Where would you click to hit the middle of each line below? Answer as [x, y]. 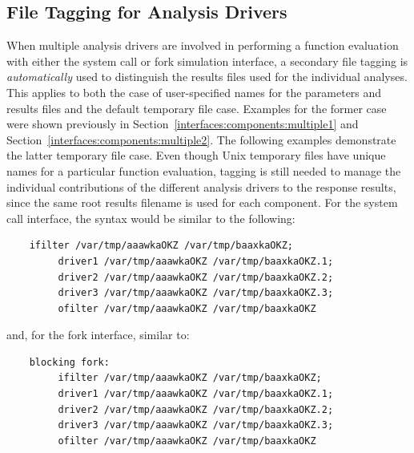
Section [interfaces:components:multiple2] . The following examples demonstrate [201, 139]
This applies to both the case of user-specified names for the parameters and [194, 92]
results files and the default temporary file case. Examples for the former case [197, 108]
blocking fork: [69, 362]
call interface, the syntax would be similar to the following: [151, 218]
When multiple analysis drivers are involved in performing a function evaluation [203, 45]
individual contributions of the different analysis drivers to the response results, [201, 186]
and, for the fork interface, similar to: [98, 335]
